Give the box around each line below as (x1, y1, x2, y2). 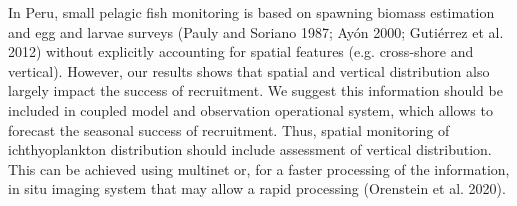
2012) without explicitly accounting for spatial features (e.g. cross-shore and (8, 41, 474, 62)
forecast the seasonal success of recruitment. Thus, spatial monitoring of (8, 119, 450, 140)
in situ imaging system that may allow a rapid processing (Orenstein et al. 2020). (8, 178, 506, 199)
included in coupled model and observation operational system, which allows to (8, 99, 493, 120)
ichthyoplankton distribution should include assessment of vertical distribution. (8, 139, 492, 160)
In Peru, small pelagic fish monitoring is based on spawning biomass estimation (8, 2, 495, 22)
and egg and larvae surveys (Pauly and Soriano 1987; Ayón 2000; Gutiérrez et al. (8, 21, 504, 42)
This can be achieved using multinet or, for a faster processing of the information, (8, 158, 510, 179)
